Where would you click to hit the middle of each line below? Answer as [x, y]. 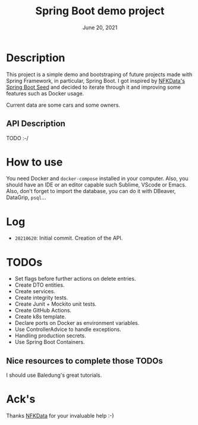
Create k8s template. [40, 317]
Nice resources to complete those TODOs [85, 361]
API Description [36, 124]
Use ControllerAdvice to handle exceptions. [68, 330]
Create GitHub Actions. [43, 311]
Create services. [35, 291]
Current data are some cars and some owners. [63, 105]
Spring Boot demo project [100, 11]
